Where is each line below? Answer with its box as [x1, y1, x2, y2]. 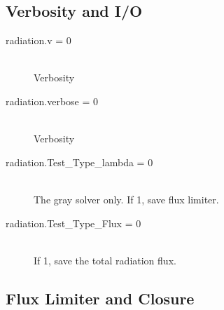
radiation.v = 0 [6, 33, 71, 48]
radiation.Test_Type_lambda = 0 [6, 154, 153, 169]
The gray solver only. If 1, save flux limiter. [34, 191, 219, 206]
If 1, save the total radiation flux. [34, 252, 176, 267]
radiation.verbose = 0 [6, 93, 99, 108]
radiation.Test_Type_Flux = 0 [6, 215, 141, 230]
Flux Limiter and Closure [6, 287, 195, 309]
